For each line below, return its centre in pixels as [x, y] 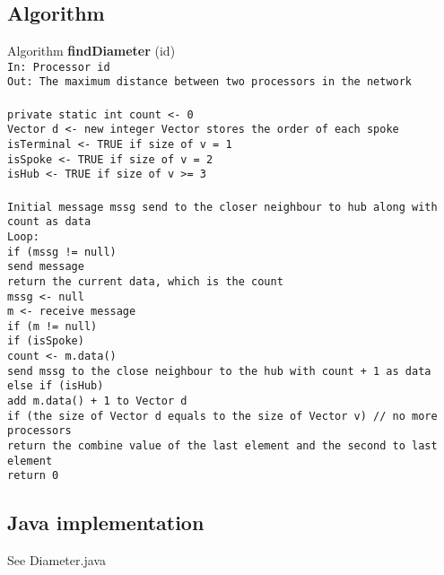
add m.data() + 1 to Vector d [97, 401]
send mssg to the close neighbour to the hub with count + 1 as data [219, 371]
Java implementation [106, 523]
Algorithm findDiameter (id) [91, 51]
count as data [49, 222]
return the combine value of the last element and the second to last [222, 446]
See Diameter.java [57, 560]
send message [46, 267]
